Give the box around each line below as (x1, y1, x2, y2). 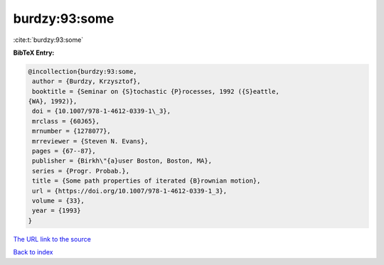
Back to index (13, 248, 53, 256)
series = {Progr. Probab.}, (32, 167, 130, 175)
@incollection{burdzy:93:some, (28, 67, 138, 75)
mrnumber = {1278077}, (32, 127, 112, 135)
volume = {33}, (32, 197, 85, 205)
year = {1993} (32, 207, 81, 215)
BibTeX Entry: (13, 48, 55, 57)
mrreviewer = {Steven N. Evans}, (32, 137, 149, 145)
